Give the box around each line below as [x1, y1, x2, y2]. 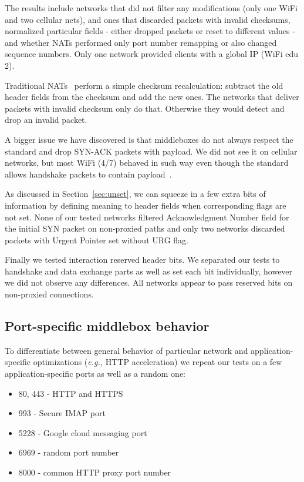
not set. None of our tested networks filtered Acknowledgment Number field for [5, 210, 289, 223]
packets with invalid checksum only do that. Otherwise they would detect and [5, 102, 285, 114]
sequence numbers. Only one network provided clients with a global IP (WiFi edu [5, 48, 299, 60]
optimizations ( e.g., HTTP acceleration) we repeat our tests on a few [33, 356, 282, 368]
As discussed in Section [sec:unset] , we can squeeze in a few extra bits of [5, 188, 266, 200]
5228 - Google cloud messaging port [18, 426, 147, 439]
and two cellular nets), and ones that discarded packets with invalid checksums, [5, 13, 291, 25]
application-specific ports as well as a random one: [5, 367, 185, 380]
